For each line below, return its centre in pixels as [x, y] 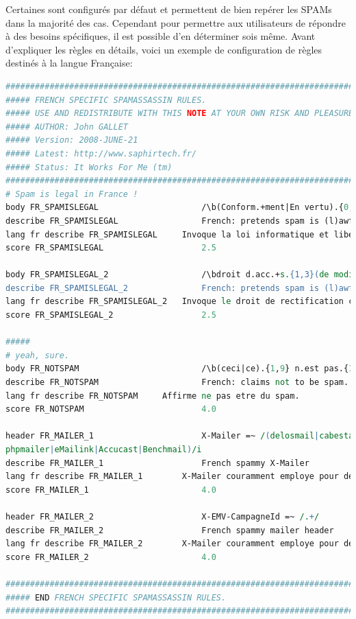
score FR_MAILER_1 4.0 [111, 490]
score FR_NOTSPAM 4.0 [111, 409]
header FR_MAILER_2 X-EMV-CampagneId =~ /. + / [163, 516]
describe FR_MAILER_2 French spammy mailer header [170, 530]
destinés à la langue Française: [69, 63]
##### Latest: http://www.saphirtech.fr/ [101, 153]
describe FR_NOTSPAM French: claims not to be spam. [177, 383]
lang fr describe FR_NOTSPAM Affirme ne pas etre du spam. [153, 396]
